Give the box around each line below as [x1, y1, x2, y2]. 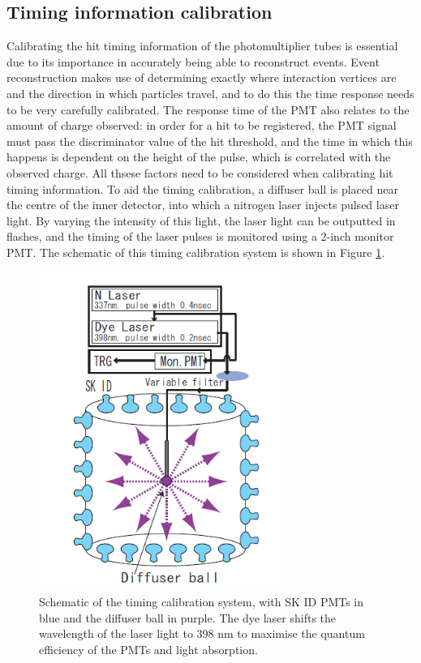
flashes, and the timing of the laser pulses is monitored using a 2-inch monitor [6, 228, 394, 245]
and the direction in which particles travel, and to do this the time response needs [6, 84, 415, 101]
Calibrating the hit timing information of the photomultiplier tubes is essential [6, 37, 398, 54]
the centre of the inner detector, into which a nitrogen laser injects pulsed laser [6, 196, 399, 213]
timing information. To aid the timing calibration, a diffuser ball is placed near [6, 180, 398, 197]
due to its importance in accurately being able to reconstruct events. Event [6, 53, 380, 70]
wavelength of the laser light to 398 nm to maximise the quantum [39, 625, 365, 642]
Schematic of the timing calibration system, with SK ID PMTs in [39, 593, 364, 610]
